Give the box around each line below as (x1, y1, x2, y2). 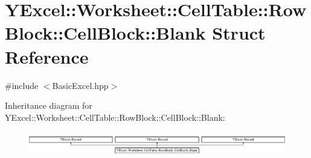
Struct (212, 20, 266, 45)
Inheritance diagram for (5, 99, 92, 112)
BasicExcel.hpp (52, 79, 109, 91)
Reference (5, 44, 89, 68)
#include (5, 79, 39, 91)
